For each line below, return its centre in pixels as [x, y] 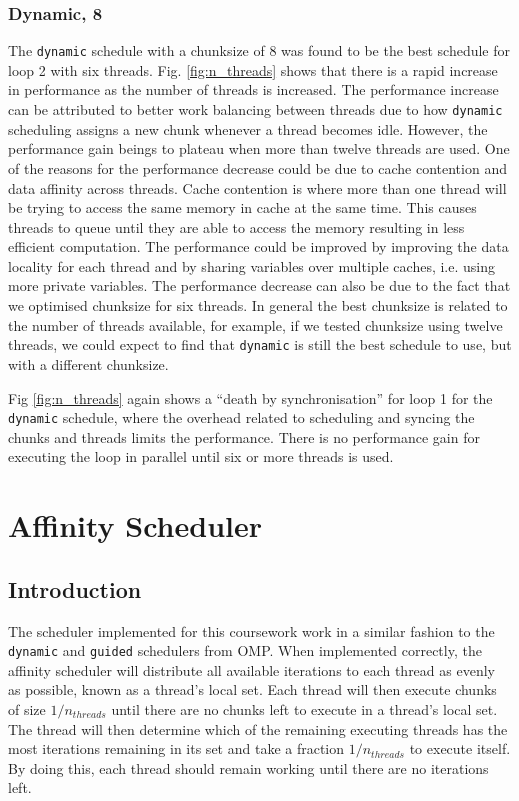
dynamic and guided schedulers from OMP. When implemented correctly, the [245, 650]
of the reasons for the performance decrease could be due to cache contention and [257, 167]
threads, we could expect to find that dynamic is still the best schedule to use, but [260, 344]
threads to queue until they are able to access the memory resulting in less [236, 226]
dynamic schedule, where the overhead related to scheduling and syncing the [241, 417]
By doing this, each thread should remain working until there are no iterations [248, 767]
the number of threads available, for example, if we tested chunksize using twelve [255, 324]
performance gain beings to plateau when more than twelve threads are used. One [259, 148]
